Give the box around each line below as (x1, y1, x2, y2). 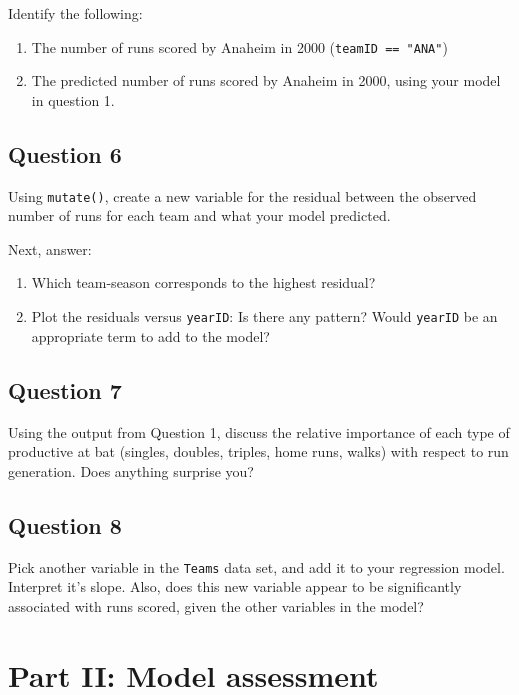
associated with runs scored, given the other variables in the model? (8, 595, 424, 616)
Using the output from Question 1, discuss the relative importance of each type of (8, 421, 510, 442)
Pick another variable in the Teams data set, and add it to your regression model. (8, 556, 505, 577)
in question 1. (31, 89, 115, 110)
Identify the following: (8, 3, 143, 23)
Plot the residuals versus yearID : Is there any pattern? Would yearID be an (31, 306, 498, 327)
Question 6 (8, 138, 122, 169)
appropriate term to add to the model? (31, 325, 270, 346)
